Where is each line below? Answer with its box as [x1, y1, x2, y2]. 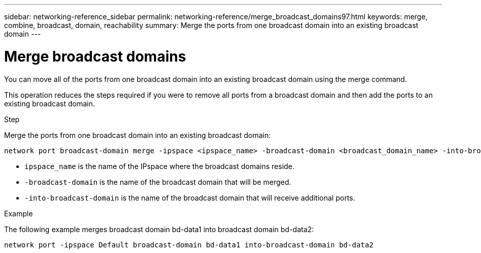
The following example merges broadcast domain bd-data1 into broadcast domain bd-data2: [4, 224, 314, 234]
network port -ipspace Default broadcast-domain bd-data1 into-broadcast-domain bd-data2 [4, 240, 373, 249]
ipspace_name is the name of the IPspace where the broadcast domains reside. [24, 161, 295, 171]
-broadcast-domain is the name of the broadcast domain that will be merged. [24, 177, 291, 186]
